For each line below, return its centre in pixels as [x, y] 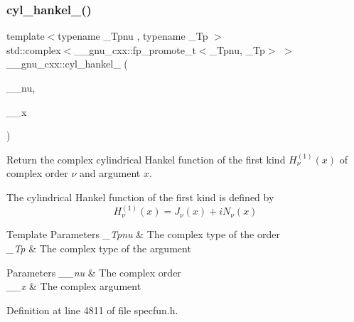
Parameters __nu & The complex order [94, 272]
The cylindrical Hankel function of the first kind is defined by [140, 197]
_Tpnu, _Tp [237, 49]
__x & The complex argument [74, 286]
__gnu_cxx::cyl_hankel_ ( [67, 64]
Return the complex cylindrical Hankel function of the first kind [146, 159]
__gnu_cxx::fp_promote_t [135, 49]
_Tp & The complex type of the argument [99, 248]
